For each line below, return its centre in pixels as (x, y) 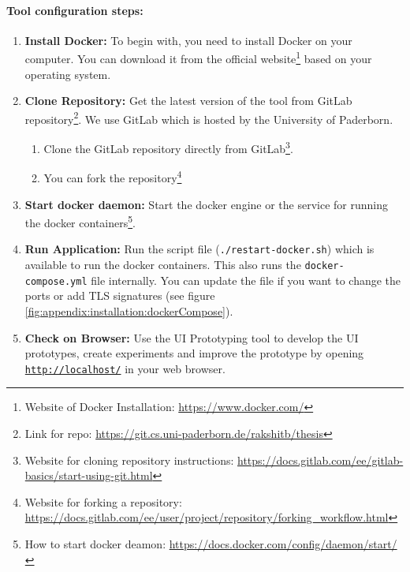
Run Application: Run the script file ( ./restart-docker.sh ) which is (199, 249)
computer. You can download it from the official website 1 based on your (198, 58)
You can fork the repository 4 (113, 176)
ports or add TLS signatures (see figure (120, 295)
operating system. (68, 74)
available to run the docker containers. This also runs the (163, 265)
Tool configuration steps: (75, 10)
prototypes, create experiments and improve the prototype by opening (194, 353)
